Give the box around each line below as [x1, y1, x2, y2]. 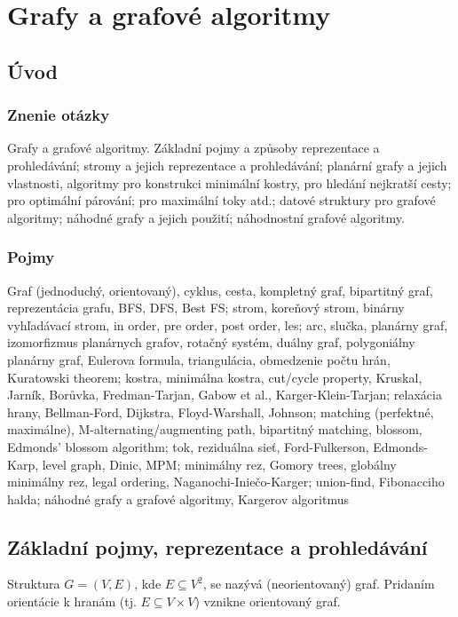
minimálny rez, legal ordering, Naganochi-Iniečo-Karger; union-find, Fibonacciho [7, 472, 445, 491]
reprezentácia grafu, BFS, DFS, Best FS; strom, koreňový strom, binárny [7, 298, 405, 317]
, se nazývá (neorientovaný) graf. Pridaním [202, 574, 435, 593]
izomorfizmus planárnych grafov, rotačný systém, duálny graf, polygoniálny [7, 333, 415, 352]
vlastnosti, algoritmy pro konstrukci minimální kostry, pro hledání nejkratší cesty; [7, 173, 452, 192]
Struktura [7, 574, 60, 593]
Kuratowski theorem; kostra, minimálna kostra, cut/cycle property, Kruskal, [7, 368, 422, 386]
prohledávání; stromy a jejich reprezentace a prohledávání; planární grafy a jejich [7, 155, 447, 174]
